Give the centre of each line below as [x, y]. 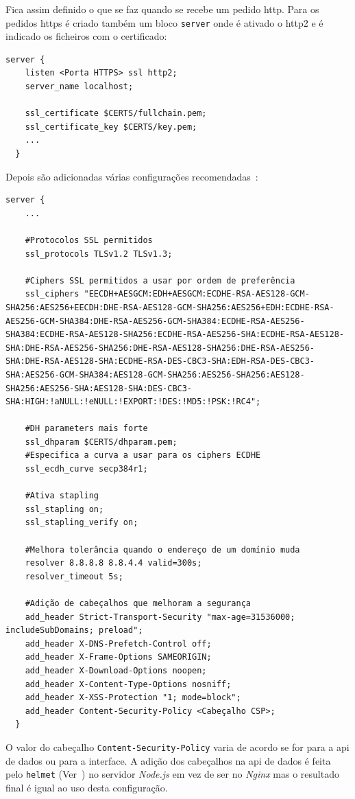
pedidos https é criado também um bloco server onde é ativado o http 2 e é [164, 22]
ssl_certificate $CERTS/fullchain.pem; [116, 114]
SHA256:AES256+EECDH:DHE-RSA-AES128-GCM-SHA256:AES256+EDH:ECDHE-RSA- [170, 307]
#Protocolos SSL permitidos [89, 240]
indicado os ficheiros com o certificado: [86, 36]
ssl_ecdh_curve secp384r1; [86, 469]
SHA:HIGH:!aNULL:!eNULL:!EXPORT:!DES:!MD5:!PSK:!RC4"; [133, 402]
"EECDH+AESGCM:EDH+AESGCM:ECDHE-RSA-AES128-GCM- [197, 294]
